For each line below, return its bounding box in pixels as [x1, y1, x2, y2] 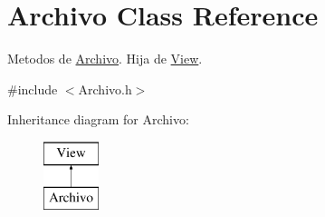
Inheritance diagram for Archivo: [7, 110, 189, 129]
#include [7, 79, 58, 98]
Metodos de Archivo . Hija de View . [7, 49, 203, 68]
